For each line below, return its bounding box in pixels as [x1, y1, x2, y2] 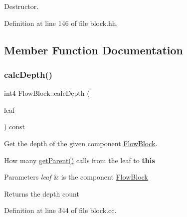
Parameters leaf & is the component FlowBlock [4, 172, 148, 182]
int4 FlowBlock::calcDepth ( [4, 88, 90, 98]
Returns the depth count [4, 188, 79, 199]
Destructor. [4, 1, 39, 11]
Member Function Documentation [4, 42, 184, 57]
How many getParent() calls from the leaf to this [4, 155, 155, 165]
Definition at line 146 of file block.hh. [4, 17, 118, 28]
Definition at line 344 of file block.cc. [4, 205, 117, 216]
